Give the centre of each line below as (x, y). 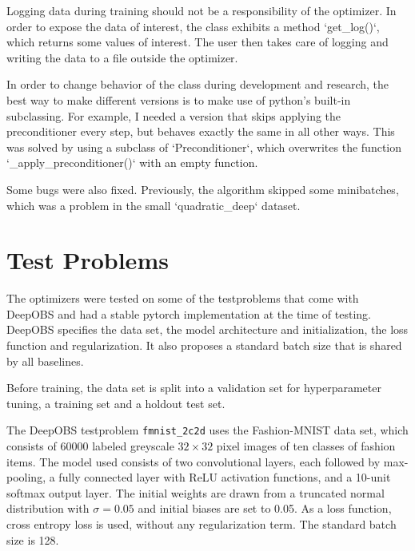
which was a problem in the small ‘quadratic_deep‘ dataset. (154, 205)
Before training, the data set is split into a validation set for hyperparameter (194, 388)
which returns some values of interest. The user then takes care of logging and (198, 42)
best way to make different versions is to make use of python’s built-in (179, 99)
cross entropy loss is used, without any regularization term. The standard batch (202, 524)
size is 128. (33, 539)
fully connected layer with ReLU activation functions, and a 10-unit (225, 477)
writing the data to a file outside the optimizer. (122, 57)
